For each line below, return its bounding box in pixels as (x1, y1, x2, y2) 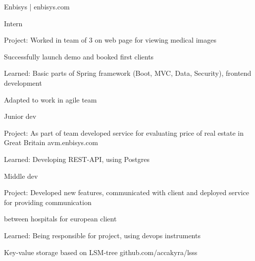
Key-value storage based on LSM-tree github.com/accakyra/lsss (4, 247, 198, 257)
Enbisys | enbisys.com (4, 1, 70, 11)
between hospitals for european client (4, 213, 117, 224)
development (4, 77, 42, 88)
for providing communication (4, 197, 92, 207)
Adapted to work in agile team (4, 94, 97, 104)
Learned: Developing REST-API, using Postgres (4, 154, 150, 164)
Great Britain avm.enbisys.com (4, 137, 98, 148)
